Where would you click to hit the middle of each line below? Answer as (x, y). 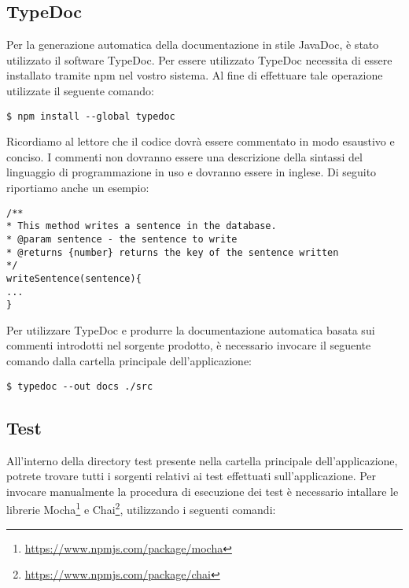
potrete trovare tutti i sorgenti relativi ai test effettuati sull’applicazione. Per (192, 476)
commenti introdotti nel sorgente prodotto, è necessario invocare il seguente (189, 345)
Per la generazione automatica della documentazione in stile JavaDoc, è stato (193, 44)
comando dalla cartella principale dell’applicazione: (129, 361)
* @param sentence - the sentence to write (122, 239)
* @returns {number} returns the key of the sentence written (173, 252)
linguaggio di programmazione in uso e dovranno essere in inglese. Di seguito (192, 172)
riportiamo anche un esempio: (78, 188)
